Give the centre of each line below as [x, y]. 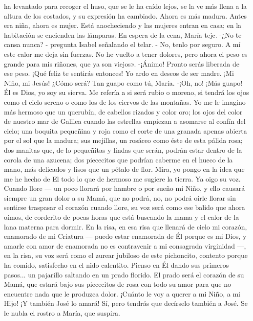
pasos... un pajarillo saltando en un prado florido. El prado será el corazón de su [124, 274]
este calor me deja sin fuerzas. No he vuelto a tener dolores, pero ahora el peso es [126, 54]
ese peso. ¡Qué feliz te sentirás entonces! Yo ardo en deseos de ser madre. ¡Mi [119, 73]
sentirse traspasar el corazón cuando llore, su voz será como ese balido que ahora [125, 207]
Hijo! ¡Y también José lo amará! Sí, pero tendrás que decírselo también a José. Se [126, 303]
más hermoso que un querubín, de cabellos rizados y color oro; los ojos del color [123, 111]
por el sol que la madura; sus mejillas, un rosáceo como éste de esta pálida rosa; [123, 140]
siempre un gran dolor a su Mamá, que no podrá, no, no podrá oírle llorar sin [120, 197]
